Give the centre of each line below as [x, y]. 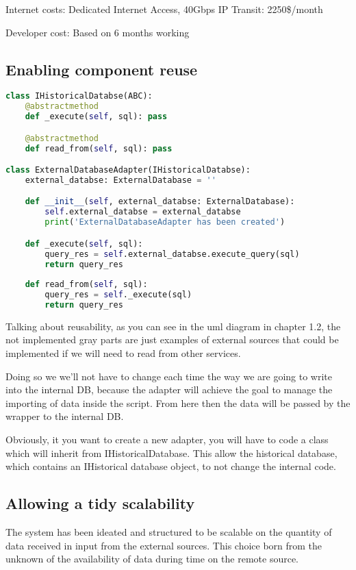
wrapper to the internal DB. [65, 416]
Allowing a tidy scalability [100, 503]
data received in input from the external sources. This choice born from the [164, 545]
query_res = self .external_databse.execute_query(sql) [172, 254]
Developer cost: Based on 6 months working [98, 32]
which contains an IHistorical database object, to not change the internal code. [171, 466]
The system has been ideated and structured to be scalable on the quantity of [169, 532]
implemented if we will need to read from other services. [123, 353]
